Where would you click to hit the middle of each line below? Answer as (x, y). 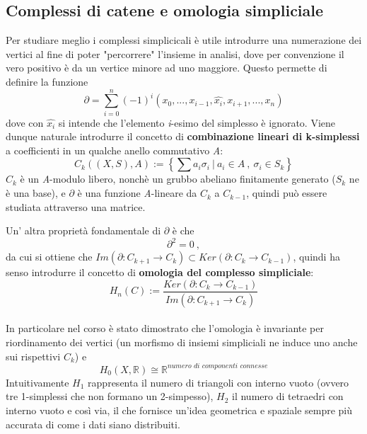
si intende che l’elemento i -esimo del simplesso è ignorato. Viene (197, 122)
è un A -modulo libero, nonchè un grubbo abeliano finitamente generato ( (178, 179)
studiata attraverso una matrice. (76, 206)
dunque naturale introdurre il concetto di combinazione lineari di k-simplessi (183, 136)
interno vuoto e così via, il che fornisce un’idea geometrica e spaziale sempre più (179, 410)
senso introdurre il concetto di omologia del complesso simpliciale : (160, 272)
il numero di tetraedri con (288, 396)
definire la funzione (47, 81)
